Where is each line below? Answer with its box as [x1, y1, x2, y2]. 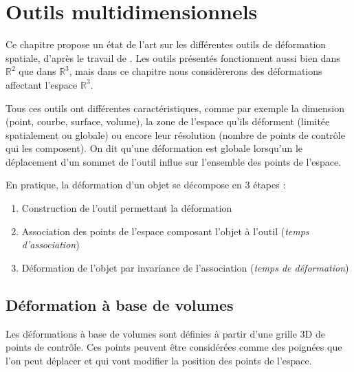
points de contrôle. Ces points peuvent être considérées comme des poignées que [5, 340, 342, 354]
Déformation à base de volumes [5, 294, 234, 315]
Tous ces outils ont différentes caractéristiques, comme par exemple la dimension [5, 100, 344, 115]
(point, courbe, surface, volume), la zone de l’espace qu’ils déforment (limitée [5, 114, 330, 129]
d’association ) [21, 237, 80, 252]
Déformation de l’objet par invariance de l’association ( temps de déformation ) [21, 260, 349, 274]
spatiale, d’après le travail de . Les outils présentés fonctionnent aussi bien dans [5, 50, 340, 65]
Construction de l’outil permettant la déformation [21, 201, 232, 215]
